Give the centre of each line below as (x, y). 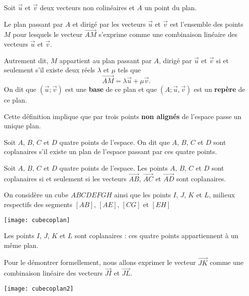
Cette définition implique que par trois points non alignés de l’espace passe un (123, 116)
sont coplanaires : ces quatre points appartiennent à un (157, 235)
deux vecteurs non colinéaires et (88, 7)
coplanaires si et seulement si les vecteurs (65, 178)
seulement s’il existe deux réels (50, 70)
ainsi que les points (142, 195)
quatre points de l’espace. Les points (114, 167)
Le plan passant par (34, 24)
